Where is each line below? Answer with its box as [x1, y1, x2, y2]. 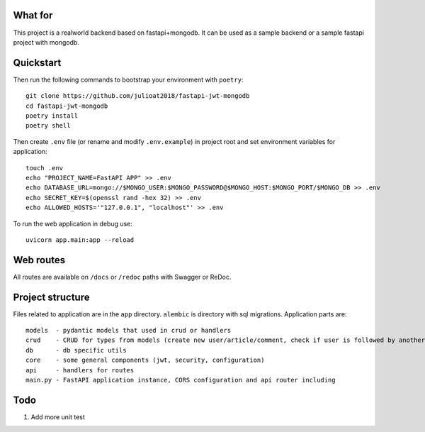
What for [13, 9, 53, 21]
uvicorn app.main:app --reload [25, 236, 135, 244]
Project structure [13, 291, 90, 303]
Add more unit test [30, 412, 85, 421]
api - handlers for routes [25, 366, 135, 374]
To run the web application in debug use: [13, 219, 132, 228]
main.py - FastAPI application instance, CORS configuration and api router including [25, 376, 336, 384]
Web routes [13, 254, 66, 266]
